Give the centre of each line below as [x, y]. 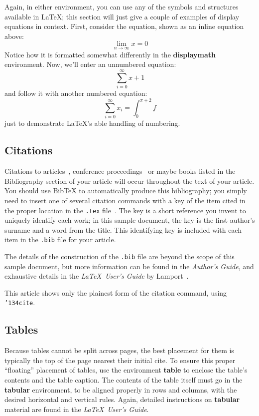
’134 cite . [20, 302]
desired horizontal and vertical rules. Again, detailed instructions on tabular [122, 399]
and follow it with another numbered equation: [76, 93]
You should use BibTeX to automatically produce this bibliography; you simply [126, 191]
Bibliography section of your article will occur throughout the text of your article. [129, 181]
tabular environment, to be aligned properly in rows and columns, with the [121, 389]
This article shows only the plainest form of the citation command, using [116, 292]
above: [14, 36]
